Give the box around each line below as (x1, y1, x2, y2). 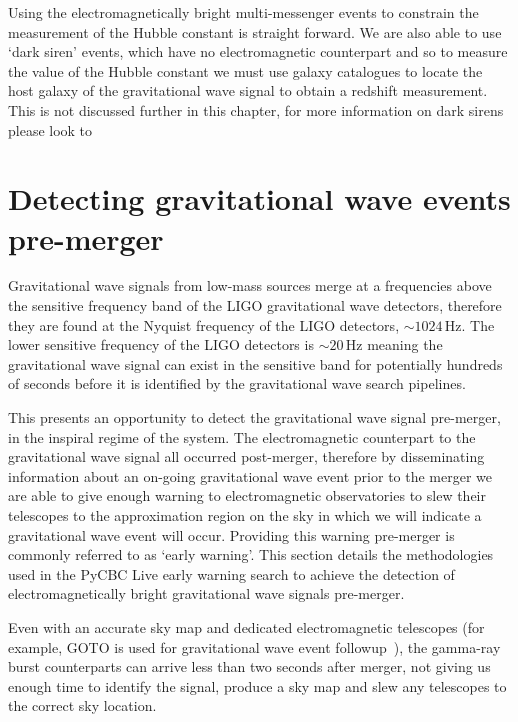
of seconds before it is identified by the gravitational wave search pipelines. (8, 373, 466, 394)
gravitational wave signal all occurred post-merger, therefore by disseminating (8, 446, 485, 467)
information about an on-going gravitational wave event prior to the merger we (8, 465, 493, 486)
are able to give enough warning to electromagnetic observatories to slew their (8, 485, 486, 506)
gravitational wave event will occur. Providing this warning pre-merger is (8, 524, 455, 545)
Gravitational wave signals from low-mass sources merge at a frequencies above (8, 275, 492, 296)
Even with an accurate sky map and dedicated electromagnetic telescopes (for (8, 616, 485, 637)
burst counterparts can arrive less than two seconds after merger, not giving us (8, 656, 491, 677)
